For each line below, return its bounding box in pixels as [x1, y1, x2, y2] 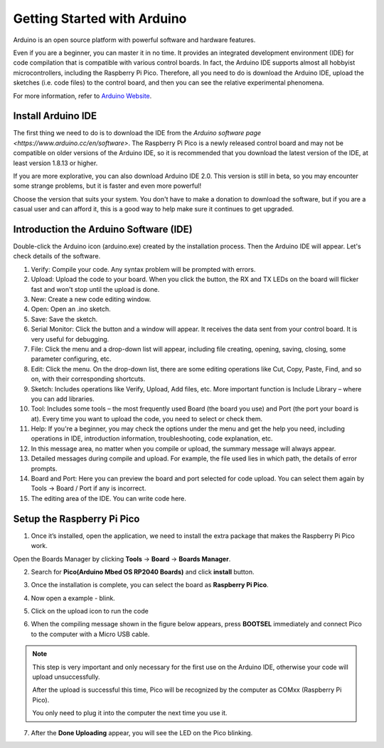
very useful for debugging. [31, 335, 110, 343]
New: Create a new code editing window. [31, 295, 151, 303]
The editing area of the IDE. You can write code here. [31, 494, 186, 502]
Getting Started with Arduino [13, 11, 187, 26]
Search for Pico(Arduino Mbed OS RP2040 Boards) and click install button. [31, 567, 255, 576]
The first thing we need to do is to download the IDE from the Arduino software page [13, 129, 262, 137]
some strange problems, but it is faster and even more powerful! [13, 181, 202, 190]
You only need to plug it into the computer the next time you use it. [32, 709, 228, 717]
